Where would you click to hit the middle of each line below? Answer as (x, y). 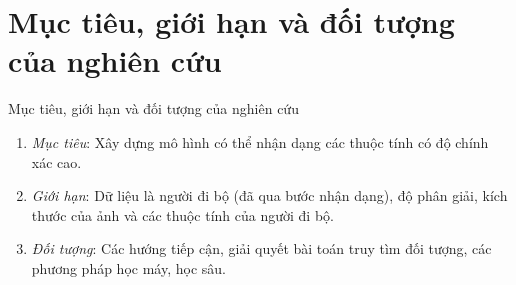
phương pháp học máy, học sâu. (128, 267)
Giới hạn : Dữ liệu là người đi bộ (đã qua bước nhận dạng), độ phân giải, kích (269, 195)
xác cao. (56, 161)
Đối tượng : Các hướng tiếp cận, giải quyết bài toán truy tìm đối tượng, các (261, 248)
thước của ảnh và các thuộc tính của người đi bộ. (182, 214)
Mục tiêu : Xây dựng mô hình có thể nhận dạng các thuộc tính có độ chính (260, 141)
